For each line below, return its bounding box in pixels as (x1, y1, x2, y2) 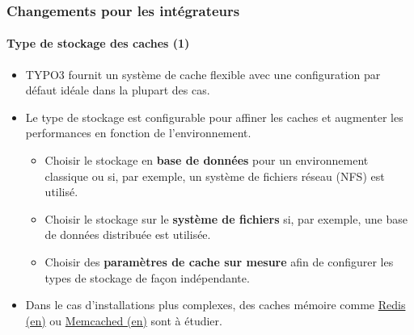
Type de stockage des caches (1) (6, 35, 190, 52)
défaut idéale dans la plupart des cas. (25, 82, 210, 98)
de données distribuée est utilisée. (44, 226, 211, 243)
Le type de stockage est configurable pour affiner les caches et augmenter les (25, 108, 403, 125)
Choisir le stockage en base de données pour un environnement (44, 152, 369, 169)
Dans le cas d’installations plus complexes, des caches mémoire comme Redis (25, 296, 406, 313)
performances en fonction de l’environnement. (25, 124, 251, 141)
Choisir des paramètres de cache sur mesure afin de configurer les (44, 253, 394, 270)
